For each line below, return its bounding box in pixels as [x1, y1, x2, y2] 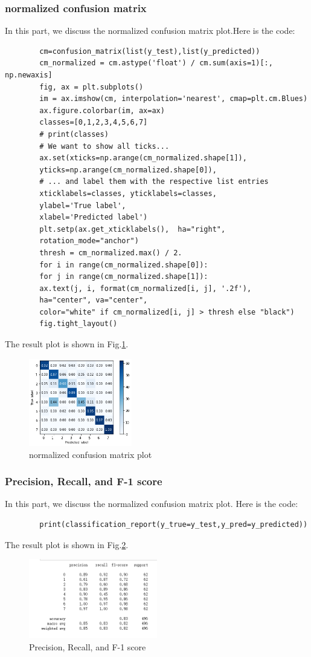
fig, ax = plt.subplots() [39, 82, 144, 91]
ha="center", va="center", [39, 296, 148, 305]
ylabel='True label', [39, 201, 126, 210]
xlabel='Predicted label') [39, 213, 148, 222]
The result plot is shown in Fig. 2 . [5, 538, 129, 551]
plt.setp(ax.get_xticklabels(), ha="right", [39, 224, 226, 234]
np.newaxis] [5, 71, 53, 79]
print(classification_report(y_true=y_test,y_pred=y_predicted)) [39, 520, 308, 529]
